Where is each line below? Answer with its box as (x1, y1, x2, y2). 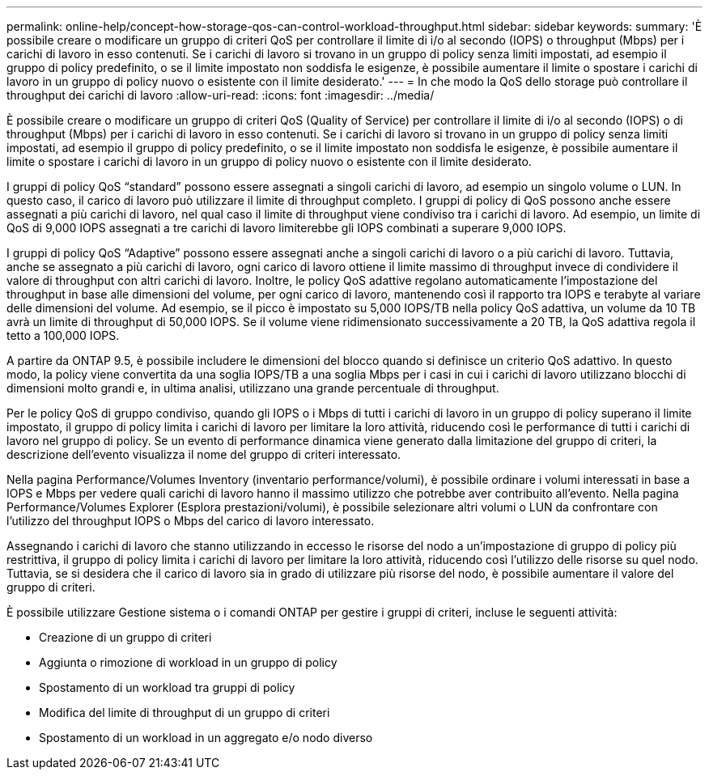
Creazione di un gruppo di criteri (39, 630, 212, 644)
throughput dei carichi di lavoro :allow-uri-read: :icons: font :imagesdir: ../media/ (6, 88, 435, 102)
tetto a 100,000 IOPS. (6, 329, 120, 342)
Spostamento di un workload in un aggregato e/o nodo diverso (39, 731, 373, 744)
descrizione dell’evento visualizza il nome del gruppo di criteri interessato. (6, 447, 401, 461)
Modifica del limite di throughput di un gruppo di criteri (39, 706, 330, 719)
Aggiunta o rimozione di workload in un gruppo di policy (39, 655, 338, 669)
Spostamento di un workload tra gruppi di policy (39, 681, 295, 694)
